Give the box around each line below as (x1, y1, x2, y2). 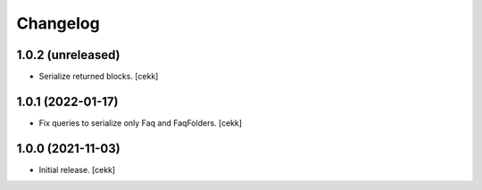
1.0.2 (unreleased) (16, 47, 120, 62)
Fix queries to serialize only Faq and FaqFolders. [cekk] (38, 117, 243, 128)
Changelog (16, 13, 100, 33)
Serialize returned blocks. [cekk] (38, 71, 159, 82)
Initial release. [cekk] (38, 164, 116, 175)
